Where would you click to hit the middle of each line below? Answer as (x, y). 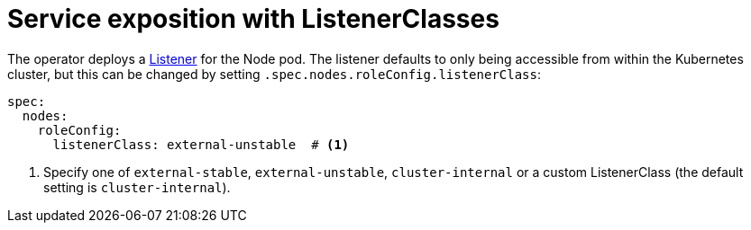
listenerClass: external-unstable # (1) (201, 144)
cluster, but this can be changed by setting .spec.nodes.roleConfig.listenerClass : (275, 74)
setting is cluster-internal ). (137, 187)
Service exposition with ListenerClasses (253, 19)
